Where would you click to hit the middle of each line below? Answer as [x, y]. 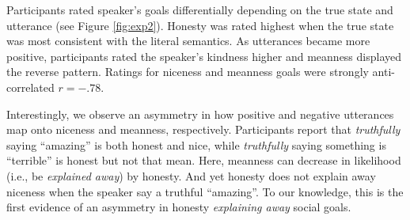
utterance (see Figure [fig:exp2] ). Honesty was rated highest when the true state [200, 25]
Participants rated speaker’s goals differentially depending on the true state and [200, 9]
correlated [30, 87]
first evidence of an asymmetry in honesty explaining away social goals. [179, 207]
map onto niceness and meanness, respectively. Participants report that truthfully [203, 129]
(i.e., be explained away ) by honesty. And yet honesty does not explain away [191, 175]
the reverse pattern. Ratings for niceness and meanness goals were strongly [188, 72]
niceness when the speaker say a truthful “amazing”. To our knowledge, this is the [205, 191]
